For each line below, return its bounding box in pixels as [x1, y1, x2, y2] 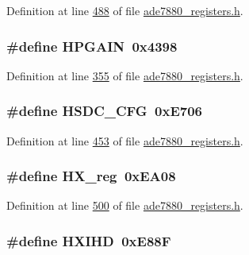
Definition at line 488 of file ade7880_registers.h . [6, 2, 243, 18]
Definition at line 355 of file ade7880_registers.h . [6, 67, 243, 83]
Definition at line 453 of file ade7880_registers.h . [6, 132, 243, 149]
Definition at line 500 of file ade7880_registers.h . [6, 197, 243, 214]
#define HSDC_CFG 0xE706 [6, 101, 202, 121]
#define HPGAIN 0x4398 [6, 36, 178, 56]
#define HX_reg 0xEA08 [6, 166, 176, 186]
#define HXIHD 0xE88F [6, 230, 171, 250]
